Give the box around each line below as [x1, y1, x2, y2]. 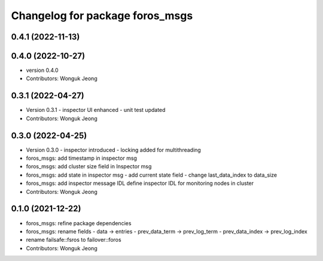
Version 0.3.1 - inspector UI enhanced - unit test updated [26, 107, 166, 114]
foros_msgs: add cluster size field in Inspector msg [26, 163, 152, 170]
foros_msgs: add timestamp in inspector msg [26, 154, 138, 162]
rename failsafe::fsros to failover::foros [26, 236, 122, 244]
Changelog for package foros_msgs [11, 9, 193, 22]
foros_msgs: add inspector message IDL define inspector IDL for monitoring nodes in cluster [26, 180, 254, 187]
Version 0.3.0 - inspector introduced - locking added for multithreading [26, 146, 202, 153]
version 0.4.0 [26, 66, 59, 74]
